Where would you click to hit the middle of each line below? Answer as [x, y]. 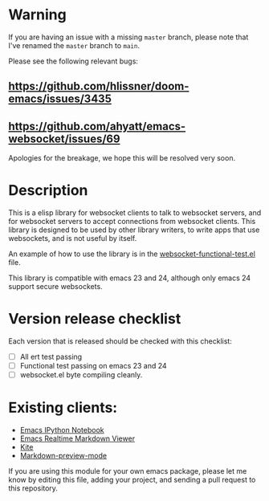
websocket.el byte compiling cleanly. [81, 375]
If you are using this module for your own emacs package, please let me [128, 471]
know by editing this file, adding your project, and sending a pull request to [132, 480]
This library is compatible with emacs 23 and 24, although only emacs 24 [130, 278]
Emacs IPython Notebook [62, 430]
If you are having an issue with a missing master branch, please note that [128, 37]
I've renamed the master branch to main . [74, 45]
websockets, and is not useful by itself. [73, 238]
